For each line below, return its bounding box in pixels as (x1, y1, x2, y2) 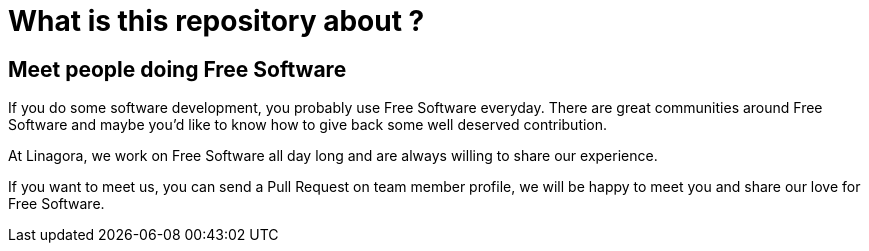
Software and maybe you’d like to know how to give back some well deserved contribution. (8, 116, 608, 134)
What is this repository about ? (8, 4, 425, 38)
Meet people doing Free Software (8, 56, 347, 82)
